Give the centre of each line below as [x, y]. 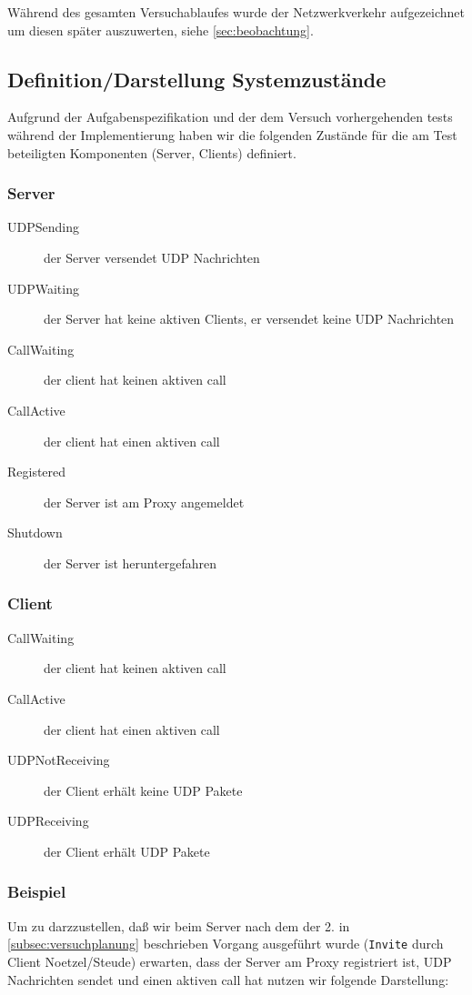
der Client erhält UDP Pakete [127, 851]
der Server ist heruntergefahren [131, 563]
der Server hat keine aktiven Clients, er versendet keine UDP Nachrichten [249, 319]
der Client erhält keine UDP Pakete [143, 790]
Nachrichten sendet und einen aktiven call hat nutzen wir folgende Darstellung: [228, 979]
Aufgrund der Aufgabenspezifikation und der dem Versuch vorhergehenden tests [230, 117]
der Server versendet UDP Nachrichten [152, 257]
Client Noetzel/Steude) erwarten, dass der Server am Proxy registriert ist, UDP [230, 961]
